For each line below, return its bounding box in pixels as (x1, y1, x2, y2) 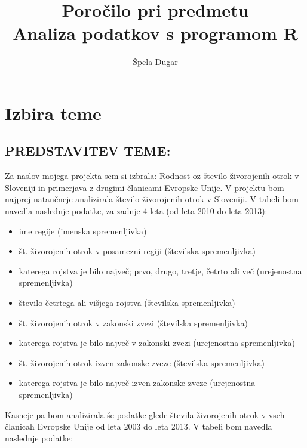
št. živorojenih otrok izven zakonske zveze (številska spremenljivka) (19, 356, 265, 369)
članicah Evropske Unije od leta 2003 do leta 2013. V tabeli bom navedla (5, 420, 272, 432)
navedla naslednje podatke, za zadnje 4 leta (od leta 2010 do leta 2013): (5, 205, 268, 217)
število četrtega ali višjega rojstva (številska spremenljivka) (19, 296, 235, 309)
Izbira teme (5, 100, 102, 125)
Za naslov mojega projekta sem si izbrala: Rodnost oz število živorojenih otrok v (5, 169, 299, 182)
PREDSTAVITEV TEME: (5, 141, 171, 160)
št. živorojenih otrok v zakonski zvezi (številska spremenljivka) (19, 316, 248, 329)
